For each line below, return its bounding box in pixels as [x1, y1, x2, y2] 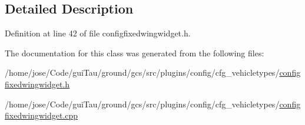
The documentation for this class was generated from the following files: [5, 46, 264, 59]
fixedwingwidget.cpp [5, 109, 78, 121]
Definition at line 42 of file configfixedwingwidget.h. [5, 27, 191, 39]
